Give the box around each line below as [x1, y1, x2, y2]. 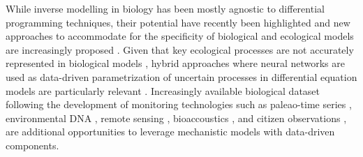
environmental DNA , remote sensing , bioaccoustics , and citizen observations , [6, 110, 347, 125]
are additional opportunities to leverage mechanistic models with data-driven [6, 124, 335, 139]
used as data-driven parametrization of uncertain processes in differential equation [6, 69, 357, 84]
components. [6, 137, 59, 152]
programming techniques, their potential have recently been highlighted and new [6, 15, 350, 29]
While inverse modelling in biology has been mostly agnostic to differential [6, 1, 325, 15]
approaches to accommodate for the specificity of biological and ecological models [6, 29, 354, 43]
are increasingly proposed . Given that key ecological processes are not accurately [6, 42, 354, 57]
